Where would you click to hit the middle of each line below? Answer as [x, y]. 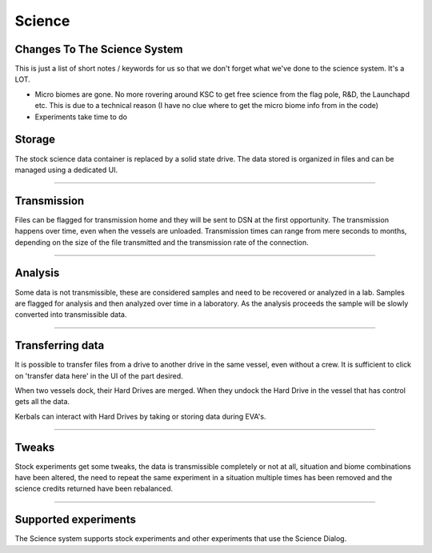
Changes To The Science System [99, 49]
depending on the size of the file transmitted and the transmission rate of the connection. [162, 242]
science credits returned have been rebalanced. [94, 489]
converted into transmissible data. [71, 315]
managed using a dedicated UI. [66, 170]
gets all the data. [42, 402]
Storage [35, 140]
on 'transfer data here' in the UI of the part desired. [99, 375]
